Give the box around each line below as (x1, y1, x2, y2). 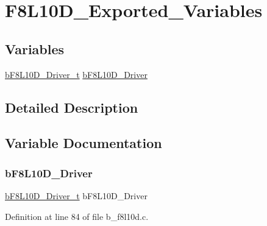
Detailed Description (5, 97, 138, 116)
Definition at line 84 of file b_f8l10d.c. (5, 210, 149, 222)
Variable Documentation (5, 133, 162, 152)
